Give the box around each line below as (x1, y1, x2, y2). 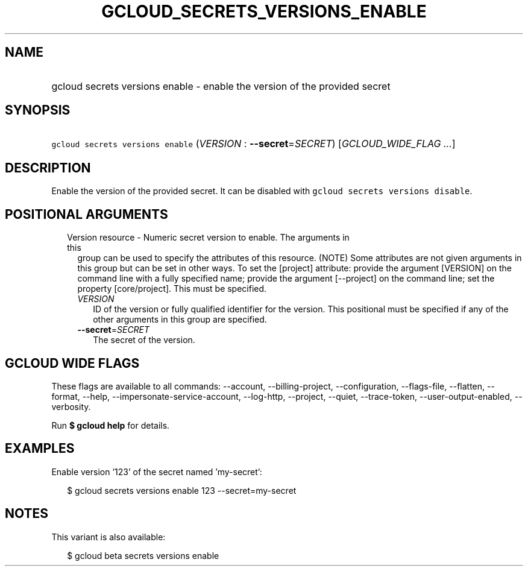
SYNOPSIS (5, 103, 71, 118)
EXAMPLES (5, 441, 75, 456)
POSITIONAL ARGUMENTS (5, 206, 168, 222)
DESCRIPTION (5, 160, 91, 175)
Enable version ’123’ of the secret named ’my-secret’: (51, 466, 262, 477)
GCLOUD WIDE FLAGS (5, 355, 140, 371)
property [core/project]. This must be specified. (77, 283, 267, 294)
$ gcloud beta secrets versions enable (67, 550, 219, 561)
